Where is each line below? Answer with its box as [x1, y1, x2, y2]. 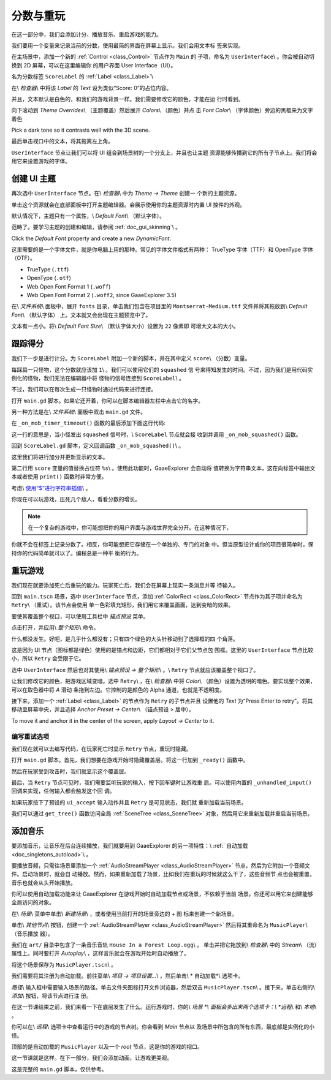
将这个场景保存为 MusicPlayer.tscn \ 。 [11, 961, 116, 968]
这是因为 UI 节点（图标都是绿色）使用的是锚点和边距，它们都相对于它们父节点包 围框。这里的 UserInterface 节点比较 [11, 646, 314, 654]
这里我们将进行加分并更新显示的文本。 [11, 453, 108, 461]
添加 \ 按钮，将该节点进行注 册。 [11, 992, 92, 999]
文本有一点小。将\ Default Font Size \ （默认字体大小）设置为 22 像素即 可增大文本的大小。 [11, 322, 239, 330]
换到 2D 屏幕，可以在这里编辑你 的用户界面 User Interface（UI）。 [11, 61, 177, 69]
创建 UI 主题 [11, 173, 56, 184]
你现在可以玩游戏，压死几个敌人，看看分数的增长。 [11, 496, 140, 503]
